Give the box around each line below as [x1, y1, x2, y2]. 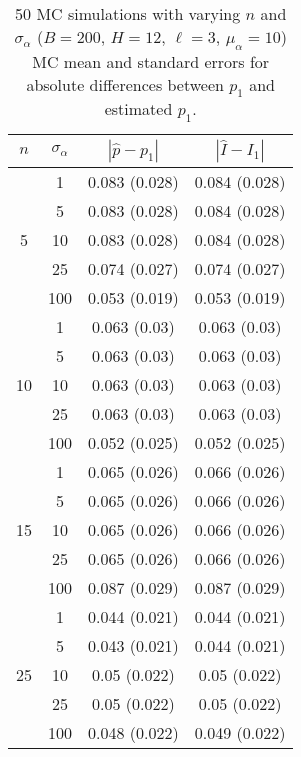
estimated [104, 97, 173, 121]
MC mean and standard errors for [32, 50, 270, 74]
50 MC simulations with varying [15, 2, 241, 25]
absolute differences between [26, 73, 224, 97]
